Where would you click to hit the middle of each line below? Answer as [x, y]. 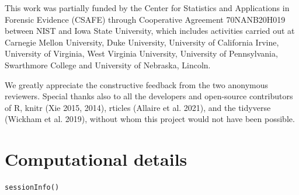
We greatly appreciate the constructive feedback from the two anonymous [137, 84]
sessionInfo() [32, 188]
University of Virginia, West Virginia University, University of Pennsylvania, [141, 53]
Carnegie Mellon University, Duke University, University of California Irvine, [142, 42]
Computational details [96, 159]
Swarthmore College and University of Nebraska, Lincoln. [108, 65]
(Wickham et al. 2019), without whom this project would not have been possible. [150, 119]
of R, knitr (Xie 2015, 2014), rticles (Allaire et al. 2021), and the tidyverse [138, 107]
